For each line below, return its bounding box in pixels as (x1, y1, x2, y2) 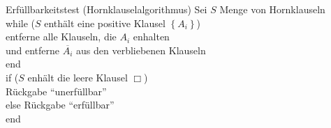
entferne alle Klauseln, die (6, 29, 117, 44)
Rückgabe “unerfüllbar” (6, 83, 107, 98)
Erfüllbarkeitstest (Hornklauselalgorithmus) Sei (6, 2, 207, 16)
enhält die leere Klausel (27, 70, 128, 84)
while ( (6, 15, 35, 30)
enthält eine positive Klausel (44, 15, 165, 30)
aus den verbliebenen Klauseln (76, 42, 206, 57)
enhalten (133, 29, 170, 44)
